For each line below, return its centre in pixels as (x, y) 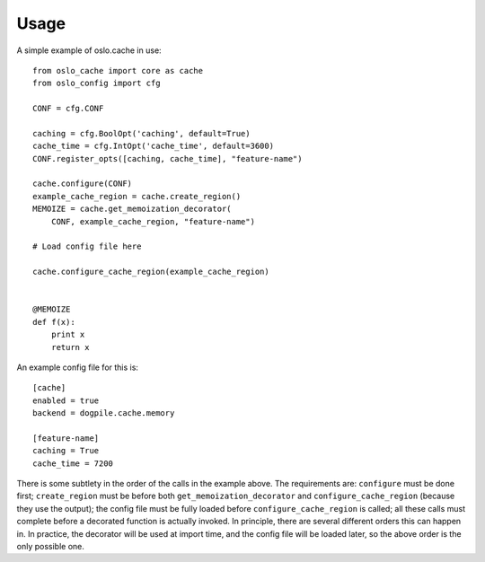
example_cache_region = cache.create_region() (137, 196)
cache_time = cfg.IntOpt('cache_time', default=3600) (153, 146)
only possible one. (50, 546)
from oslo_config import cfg (97, 83)
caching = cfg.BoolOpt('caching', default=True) (141, 133)
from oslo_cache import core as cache (118, 70)
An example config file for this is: (78, 367)
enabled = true (66, 400)
